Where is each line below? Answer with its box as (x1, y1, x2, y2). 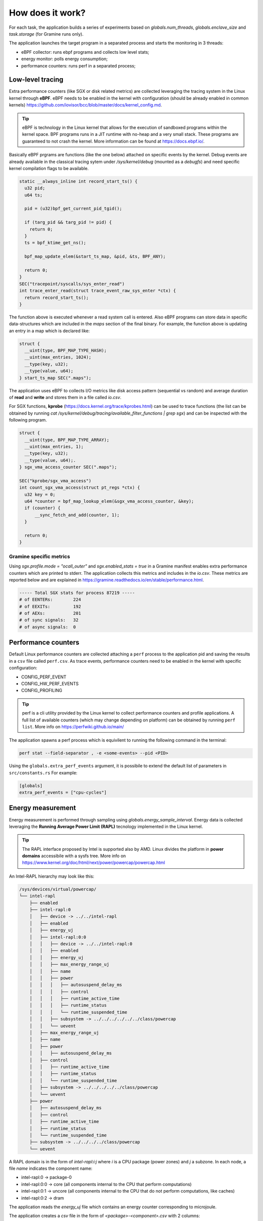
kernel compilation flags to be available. (9, 165, 89, 171)
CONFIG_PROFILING (21, 688, 63, 694)
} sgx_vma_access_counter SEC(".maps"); (19, 464, 117, 470)
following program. (9, 417, 47, 423)
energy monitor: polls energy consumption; (21, 56, 108, 62)
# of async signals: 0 (19, 624, 76, 630)
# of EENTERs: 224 (19, 597, 81, 603)
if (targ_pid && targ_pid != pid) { (24, 220, 112, 225)
